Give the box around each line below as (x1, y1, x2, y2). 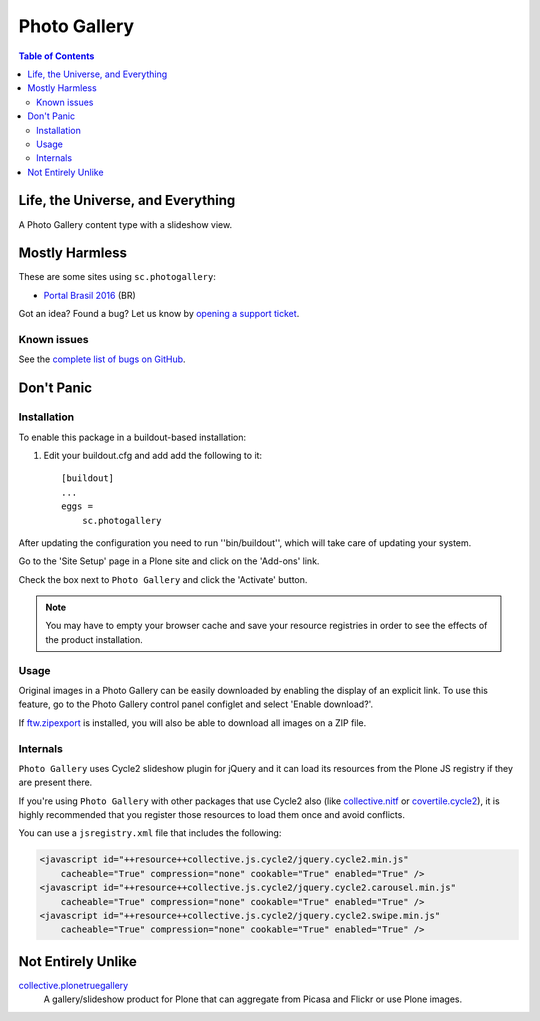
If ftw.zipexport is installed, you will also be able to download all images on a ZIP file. (18, 716, 367, 729)
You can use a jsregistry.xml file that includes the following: (18, 827, 282, 839)
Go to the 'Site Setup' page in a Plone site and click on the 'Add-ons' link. (18, 555, 320, 567)
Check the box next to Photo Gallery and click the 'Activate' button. (18, 573, 308, 585)
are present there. (18, 776, 93, 789)
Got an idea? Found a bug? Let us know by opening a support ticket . (18, 308, 300, 320)
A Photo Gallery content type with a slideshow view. (18, 218, 233, 230)
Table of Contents (18, 50, 95, 62)
